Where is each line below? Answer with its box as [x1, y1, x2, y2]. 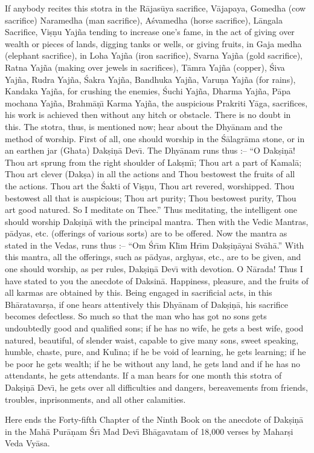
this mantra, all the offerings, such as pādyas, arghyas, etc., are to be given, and [5, 250, 301, 263]
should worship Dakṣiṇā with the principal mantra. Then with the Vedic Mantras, [5, 215, 309, 227]
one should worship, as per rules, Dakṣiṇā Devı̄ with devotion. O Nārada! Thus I [5, 262, 303, 275]
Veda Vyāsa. [5, 437, 50, 449]
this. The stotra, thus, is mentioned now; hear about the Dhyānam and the [5, 120, 283, 132]
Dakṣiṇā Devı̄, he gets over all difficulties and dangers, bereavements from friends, [5, 381, 308, 393]
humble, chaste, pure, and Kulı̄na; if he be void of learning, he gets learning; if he [5, 345, 306, 358]
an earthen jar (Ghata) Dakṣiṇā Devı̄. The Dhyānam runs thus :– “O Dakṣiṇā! [5, 144, 295, 157]
